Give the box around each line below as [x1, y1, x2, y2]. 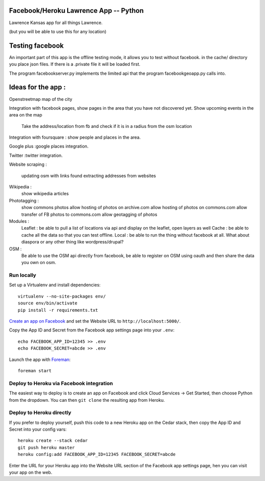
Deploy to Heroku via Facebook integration [9, 380, 113, 387]
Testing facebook [9, 41, 64, 50]
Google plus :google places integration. [9, 143, 89, 150]
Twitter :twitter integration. [9, 152, 63, 158]
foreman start [18, 368, 52, 373]
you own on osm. [21, 260, 56, 266]
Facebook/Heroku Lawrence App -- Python [9, 6, 144, 15]
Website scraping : [9, 161, 47, 167]
